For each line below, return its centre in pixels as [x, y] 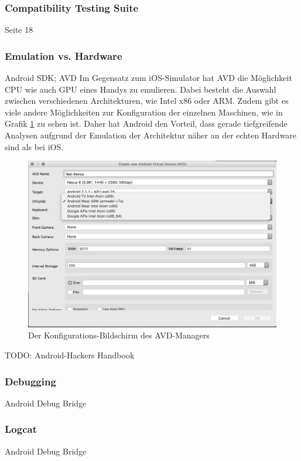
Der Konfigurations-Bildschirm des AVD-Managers [119, 335]
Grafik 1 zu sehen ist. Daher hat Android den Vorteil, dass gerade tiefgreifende [146, 123]
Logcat [21, 429]
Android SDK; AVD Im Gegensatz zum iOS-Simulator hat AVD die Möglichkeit [148, 78]
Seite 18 [19, 30]
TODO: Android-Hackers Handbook [70, 355]
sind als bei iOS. [34, 146]
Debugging [30, 381]
